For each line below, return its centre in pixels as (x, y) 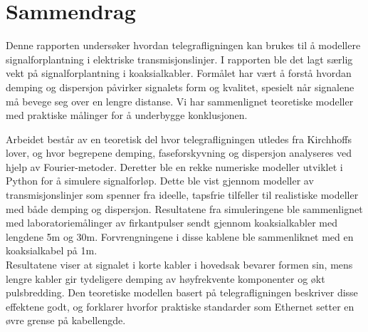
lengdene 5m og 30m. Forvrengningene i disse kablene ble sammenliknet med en (180, 236)
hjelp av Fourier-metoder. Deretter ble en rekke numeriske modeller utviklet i (174, 166)
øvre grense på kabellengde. (66, 320)
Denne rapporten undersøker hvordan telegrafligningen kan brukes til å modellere (183, 45)
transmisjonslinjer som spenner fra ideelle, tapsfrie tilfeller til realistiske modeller (182, 195)
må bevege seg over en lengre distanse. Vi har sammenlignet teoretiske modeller (180, 101)
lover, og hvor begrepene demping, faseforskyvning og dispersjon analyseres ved (179, 153)
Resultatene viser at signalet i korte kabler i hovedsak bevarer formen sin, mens (179, 265)
